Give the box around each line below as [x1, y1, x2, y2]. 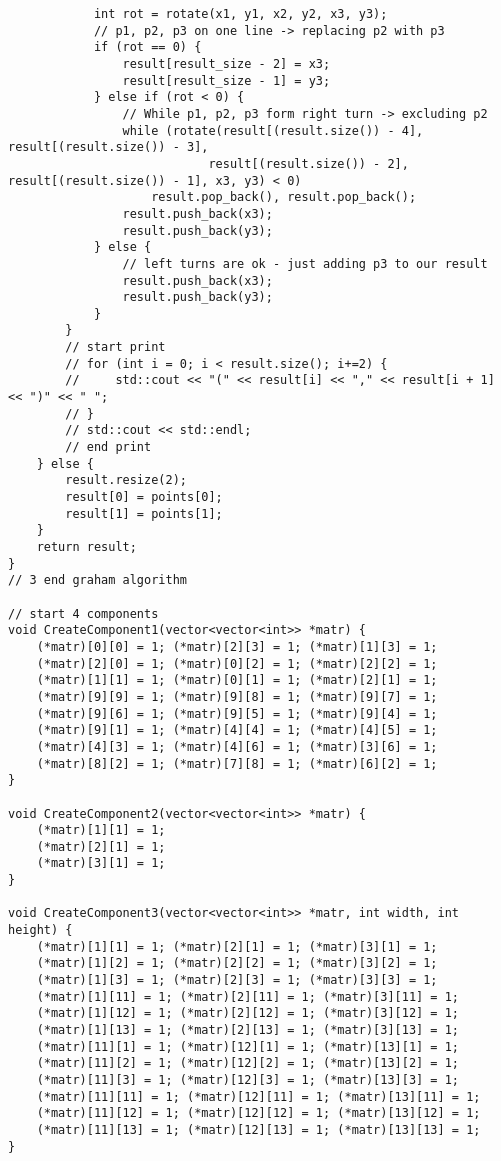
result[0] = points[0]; [65, 490, 223, 505]
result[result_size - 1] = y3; [122, 73, 331, 88]
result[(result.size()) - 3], [8, 140, 209, 155]
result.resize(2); [65, 473, 187, 488]
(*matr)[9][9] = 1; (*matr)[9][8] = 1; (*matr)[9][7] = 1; [36, 689, 438, 704]
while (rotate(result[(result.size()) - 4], [122, 123, 424, 138]
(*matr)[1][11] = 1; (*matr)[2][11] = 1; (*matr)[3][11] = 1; [36, 989, 460, 1004]
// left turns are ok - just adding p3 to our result [122, 256, 488, 271]
